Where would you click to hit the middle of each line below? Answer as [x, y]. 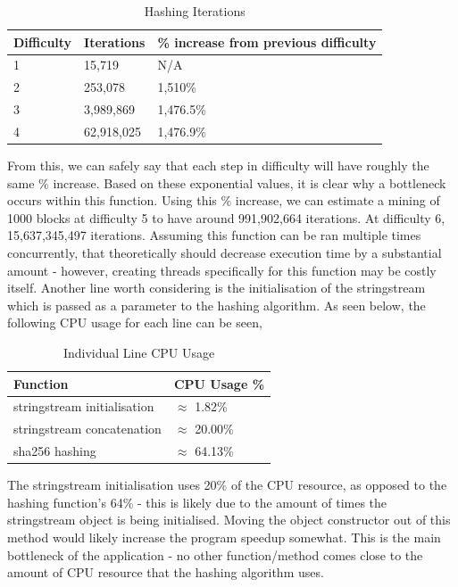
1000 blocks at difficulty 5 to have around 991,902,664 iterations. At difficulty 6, [226, 217]
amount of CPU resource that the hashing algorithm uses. [166, 572]
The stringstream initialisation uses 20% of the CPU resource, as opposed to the [227, 485]
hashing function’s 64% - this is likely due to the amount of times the [197, 502]
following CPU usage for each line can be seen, [135, 322]
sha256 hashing [55, 451]
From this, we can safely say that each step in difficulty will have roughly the [218, 165]
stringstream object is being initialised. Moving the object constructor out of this [229, 520]
